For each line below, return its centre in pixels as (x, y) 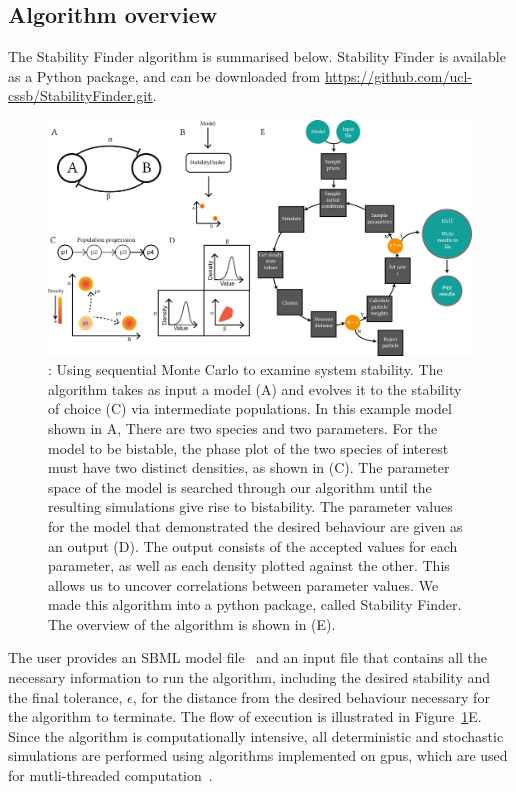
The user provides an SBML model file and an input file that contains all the (248, 657)
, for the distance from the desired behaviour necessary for (311, 696)
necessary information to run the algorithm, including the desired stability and (249, 677)
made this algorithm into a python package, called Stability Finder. (255, 604)
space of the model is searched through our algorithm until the (240, 486)
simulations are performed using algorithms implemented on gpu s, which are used (258, 755)
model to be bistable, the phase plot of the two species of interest (248, 447)
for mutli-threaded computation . (110, 775)
